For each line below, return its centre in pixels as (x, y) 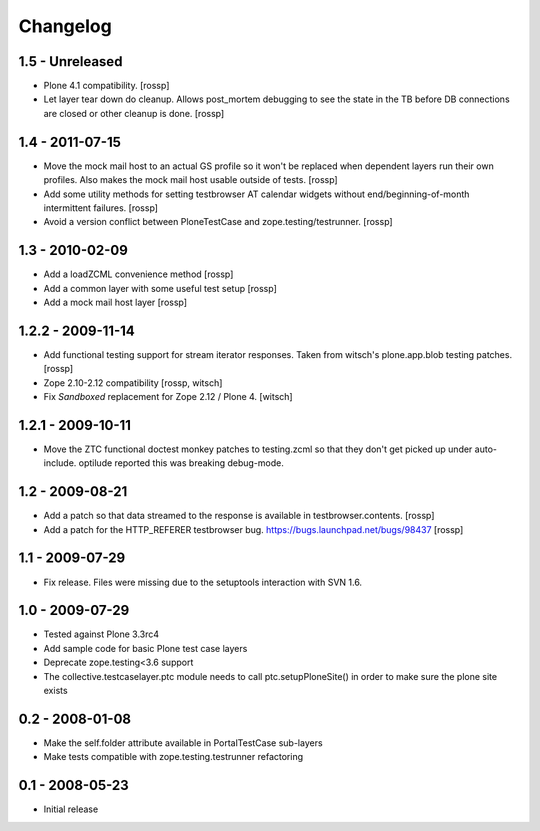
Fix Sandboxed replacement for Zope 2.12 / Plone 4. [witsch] (168, 397)
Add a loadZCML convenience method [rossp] (138, 274)
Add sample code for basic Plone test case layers (145, 648)
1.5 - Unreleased (70, 61)
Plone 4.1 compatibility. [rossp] (106, 86)
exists (56, 691)
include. (60, 463)
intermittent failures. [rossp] (101, 207)
